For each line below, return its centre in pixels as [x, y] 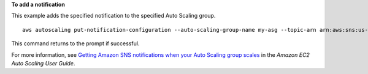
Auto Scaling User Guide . [43, 63]
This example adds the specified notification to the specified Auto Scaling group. [113, 16]
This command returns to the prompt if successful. [75, 43]
